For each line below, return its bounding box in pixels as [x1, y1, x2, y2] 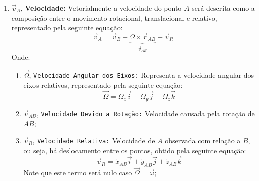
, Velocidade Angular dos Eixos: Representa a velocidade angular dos [29, 70, 254, 80]
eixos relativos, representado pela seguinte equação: [23, 80, 183, 90]
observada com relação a [165, 135, 241, 145]
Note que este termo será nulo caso [23, 167, 132, 178]
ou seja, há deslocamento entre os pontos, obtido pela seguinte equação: [23, 145, 246, 155]
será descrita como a [192, 3, 255, 13]
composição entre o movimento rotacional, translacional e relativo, [11, 12, 217, 23]
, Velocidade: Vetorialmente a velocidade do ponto [20, 3, 182, 13]
